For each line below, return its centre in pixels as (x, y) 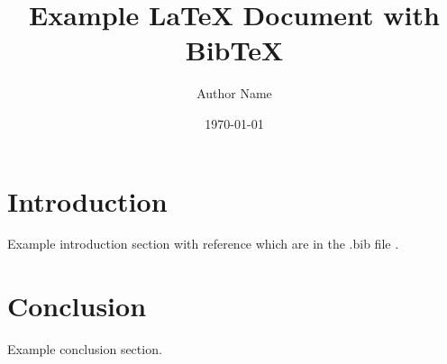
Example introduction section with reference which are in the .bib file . (203, 244)
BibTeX (234, 50)
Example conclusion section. (85, 349)
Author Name (234, 93)
